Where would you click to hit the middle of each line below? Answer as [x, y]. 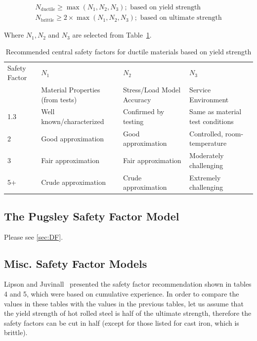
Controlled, [206, 133]
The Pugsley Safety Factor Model [92, 216]
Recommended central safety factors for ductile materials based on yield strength [128, 51]
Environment [209, 99]
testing [133, 121]
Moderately [207, 155]
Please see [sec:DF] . [34, 236]
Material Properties [71, 89]
